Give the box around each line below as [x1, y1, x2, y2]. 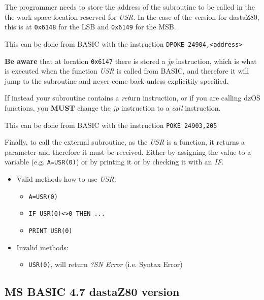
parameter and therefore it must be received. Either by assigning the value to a [5, 146, 251, 157]
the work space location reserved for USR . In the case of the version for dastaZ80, [5, 11, 259, 22]
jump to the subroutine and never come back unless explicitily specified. [5, 75, 229, 86]
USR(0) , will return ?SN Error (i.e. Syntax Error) [28, 259, 183, 270]
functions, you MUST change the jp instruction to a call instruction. [5, 102, 221, 113]
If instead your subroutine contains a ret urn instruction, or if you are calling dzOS [5, 92, 260, 103]
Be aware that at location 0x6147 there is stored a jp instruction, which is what [5, 55, 257, 66]
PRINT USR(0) [28, 227, 73, 235]
